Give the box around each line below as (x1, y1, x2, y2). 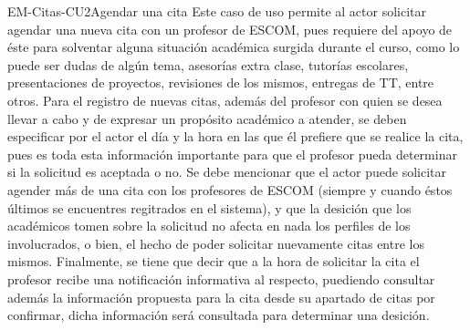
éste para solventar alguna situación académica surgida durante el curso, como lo (7, 37, 460, 57)
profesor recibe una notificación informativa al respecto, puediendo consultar (7, 269, 435, 288)
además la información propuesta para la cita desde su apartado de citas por (7, 287, 435, 306)
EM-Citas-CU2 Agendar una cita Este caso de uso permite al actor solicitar (7, 2, 427, 20)
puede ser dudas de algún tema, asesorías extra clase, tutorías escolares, (7, 55, 409, 74)
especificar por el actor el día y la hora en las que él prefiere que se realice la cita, (7, 127, 464, 146)
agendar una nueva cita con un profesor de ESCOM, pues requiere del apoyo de (7, 19, 453, 38)
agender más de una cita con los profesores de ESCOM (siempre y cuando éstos (7, 180, 453, 199)
